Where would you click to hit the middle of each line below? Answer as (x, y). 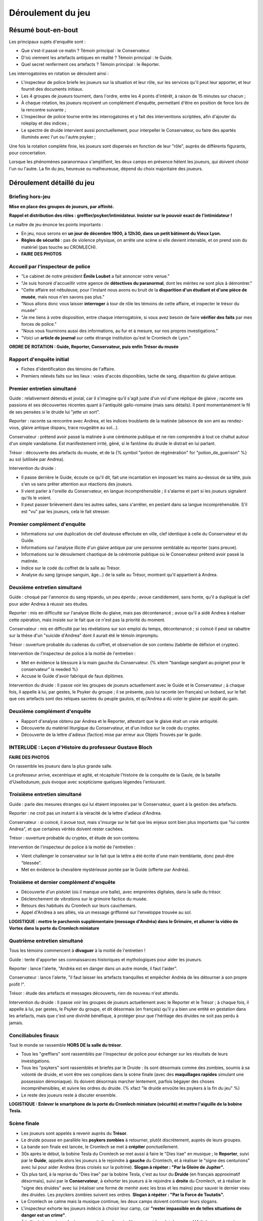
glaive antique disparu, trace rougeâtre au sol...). (70, 428)
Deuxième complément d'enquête (50, 712)
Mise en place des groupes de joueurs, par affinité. (62, 206)
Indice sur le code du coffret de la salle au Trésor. (71, 568)
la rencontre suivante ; (44, 109)
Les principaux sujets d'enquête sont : (47, 42)
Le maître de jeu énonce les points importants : (56, 224)
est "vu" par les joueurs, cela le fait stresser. (66, 511)
